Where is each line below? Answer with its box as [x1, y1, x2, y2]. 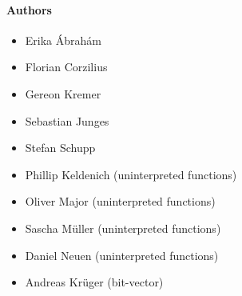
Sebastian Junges [25, 112, 109, 129]
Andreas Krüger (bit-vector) [25, 274, 164, 290]
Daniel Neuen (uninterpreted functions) [25, 246, 219, 263]
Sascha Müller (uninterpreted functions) [25, 219, 221, 236]
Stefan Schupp [25, 139, 96, 156]
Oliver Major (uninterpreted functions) [25, 193, 216, 210]
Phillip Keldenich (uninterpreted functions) [25, 166, 237, 182]
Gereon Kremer [25, 85, 101, 102]
